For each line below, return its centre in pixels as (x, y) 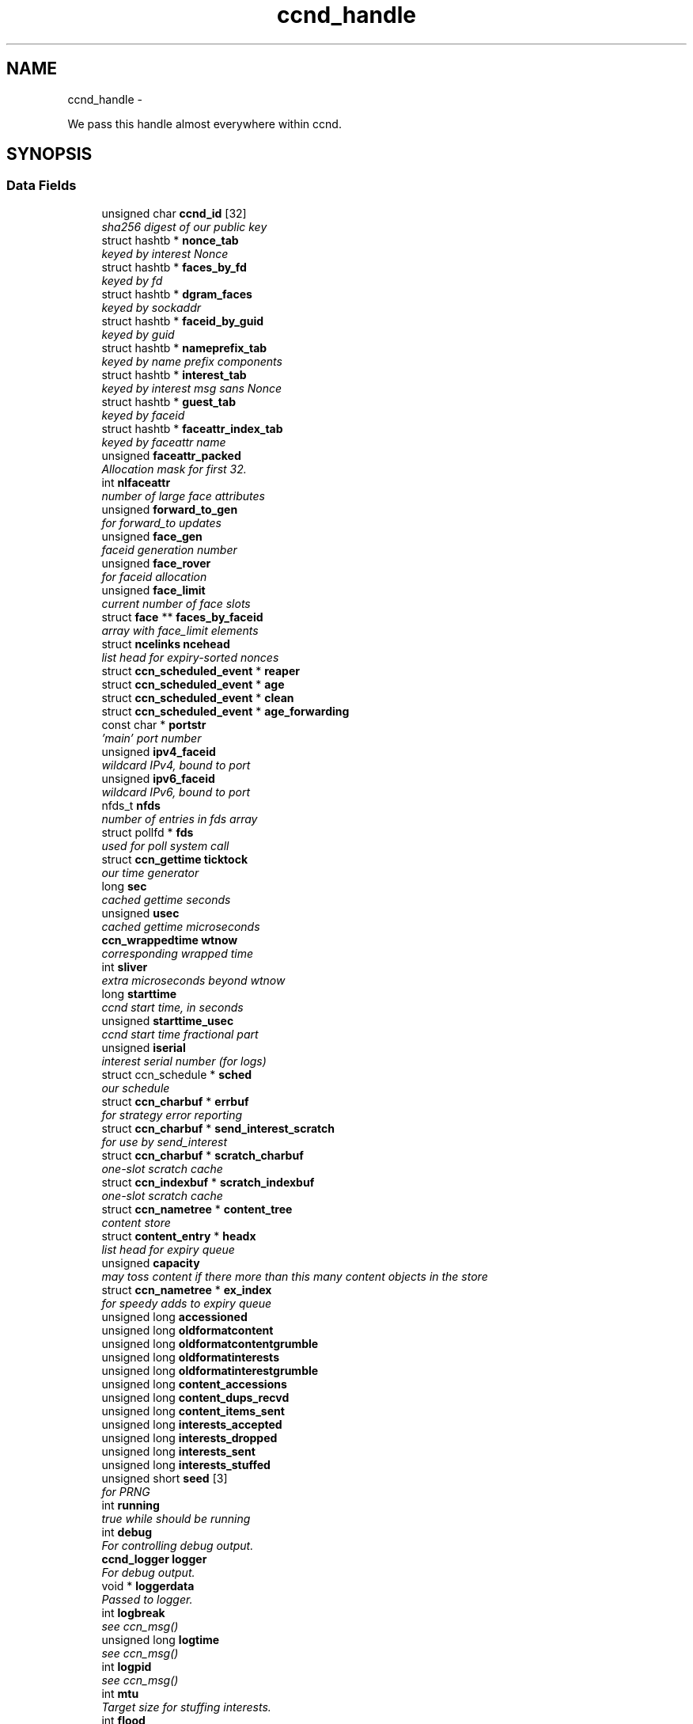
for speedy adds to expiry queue (187, 1303)
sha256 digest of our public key (184, 226)
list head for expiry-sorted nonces (190, 657)
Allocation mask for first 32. (174, 469)
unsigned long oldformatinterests (190, 1357)
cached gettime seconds (166, 899)
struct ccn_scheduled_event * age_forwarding (225, 711)
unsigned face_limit (153, 590)
